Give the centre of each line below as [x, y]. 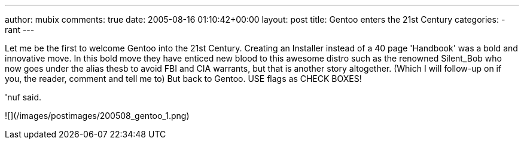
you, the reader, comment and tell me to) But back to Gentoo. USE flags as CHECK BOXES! [183, 79]
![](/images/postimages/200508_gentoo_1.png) [97, 116]
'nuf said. [23, 97]
